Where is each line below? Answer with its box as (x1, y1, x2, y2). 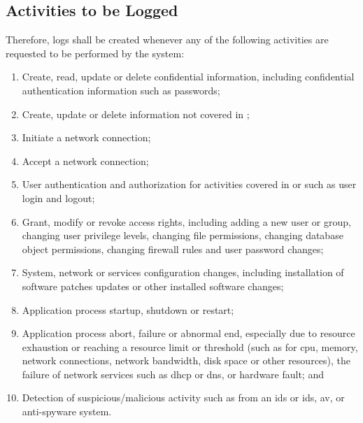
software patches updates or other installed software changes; (22, 278, 284, 293)
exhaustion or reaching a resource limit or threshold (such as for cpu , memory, (22, 339, 358, 354)
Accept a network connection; (22, 153, 149, 168)
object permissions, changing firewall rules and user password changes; (22, 241, 324, 256)
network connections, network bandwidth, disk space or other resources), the (22, 353, 351, 368)
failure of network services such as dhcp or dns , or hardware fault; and (22, 366, 324, 381)
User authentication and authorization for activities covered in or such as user (22, 177, 357, 192)
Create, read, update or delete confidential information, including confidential (22, 69, 355, 84)
